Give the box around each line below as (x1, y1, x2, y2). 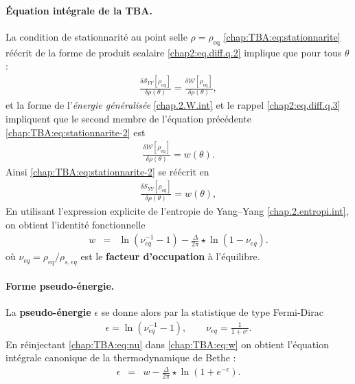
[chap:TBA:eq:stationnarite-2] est (5, 125, 146, 139)
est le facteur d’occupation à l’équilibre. (80, 249, 260, 264)
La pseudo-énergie (5, 304, 91, 319)
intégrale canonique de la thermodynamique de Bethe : (5, 350, 236, 365)
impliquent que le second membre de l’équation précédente (5, 111, 251, 126)
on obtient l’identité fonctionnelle (5, 217, 146, 231)
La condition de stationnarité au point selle (5, 29, 187, 43)
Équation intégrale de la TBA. (5, 3, 152, 17)
